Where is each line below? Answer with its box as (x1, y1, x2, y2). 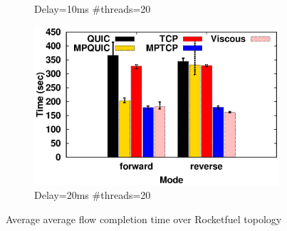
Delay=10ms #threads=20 (34, 1, 151, 16)
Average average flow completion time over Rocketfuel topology (6, 211, 282, 226)
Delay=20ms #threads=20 (34, 188, 151, 202)
